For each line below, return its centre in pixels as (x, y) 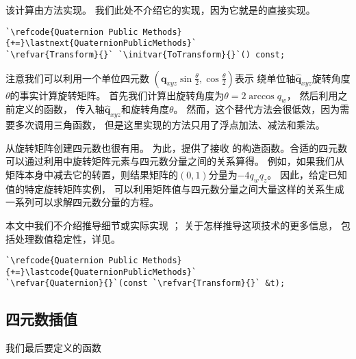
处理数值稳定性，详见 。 (67, 238)
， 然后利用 (312, 95)
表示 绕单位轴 (265, 78)
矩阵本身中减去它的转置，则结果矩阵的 (92, 174)
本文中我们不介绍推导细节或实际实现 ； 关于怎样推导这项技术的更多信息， (172, 225)
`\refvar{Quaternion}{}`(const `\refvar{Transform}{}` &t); (145, 283)
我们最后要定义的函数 (53, 348)
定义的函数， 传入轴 (60, 109)
